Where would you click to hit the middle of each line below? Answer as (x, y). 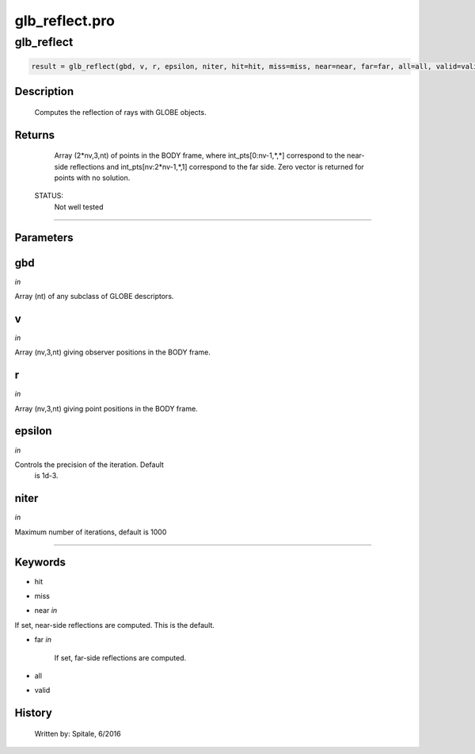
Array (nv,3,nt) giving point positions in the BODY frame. (106, 408)
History (34, 713)
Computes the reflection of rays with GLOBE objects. (120, 112)
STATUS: (49, 196)
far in (43, 640)
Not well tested (79, 207)
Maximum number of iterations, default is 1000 (91, 532)
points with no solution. (92, 178)
